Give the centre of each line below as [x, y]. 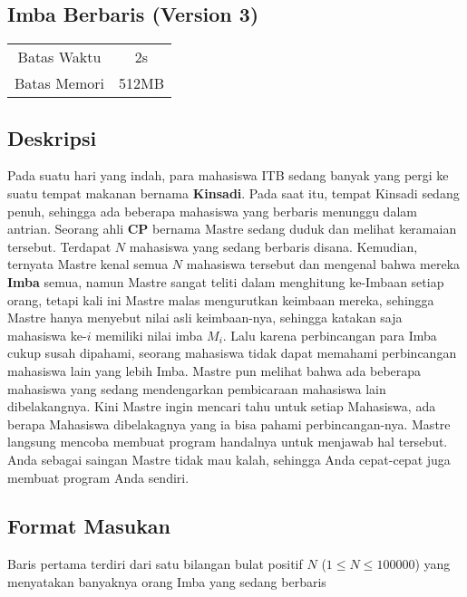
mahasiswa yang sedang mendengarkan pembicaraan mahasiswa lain [197, 388]
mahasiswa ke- [47, 335]
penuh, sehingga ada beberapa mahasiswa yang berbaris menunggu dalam [212, 211]
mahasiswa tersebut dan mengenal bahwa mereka [323, 264]
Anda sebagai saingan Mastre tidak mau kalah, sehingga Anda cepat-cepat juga [229, 459]
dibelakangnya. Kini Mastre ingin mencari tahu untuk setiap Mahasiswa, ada [222, 406]
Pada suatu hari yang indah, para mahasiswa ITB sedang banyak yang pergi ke [228, 175]
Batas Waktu [59, 57]
